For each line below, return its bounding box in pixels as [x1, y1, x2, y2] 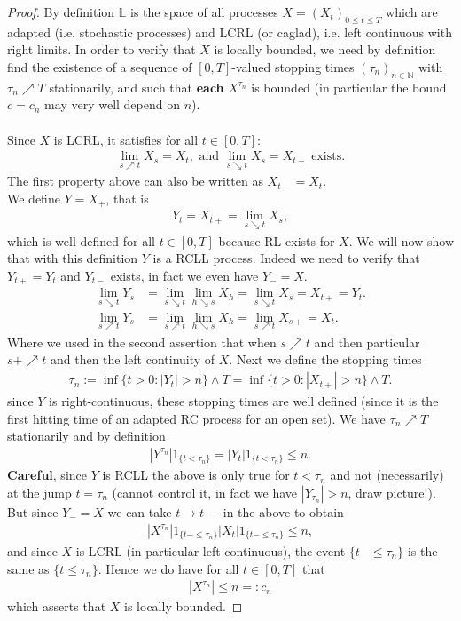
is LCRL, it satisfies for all [53, 130, 199, 148]
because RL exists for [218, 231, 335, 250]
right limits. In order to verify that [7, 40, 196, 59]
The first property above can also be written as [7, 171, 263, 190]
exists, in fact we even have [110, 266, 259, 284]
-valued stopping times [231, 57, 355, 76]
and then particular [314, 332, 420, 351]
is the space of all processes [129, 3, 278, 20]
